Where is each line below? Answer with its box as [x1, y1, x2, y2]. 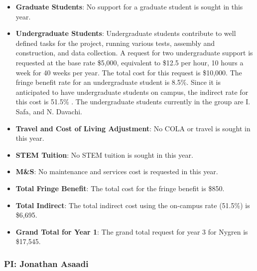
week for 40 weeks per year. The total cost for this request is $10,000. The [15, 67, 242, 77]
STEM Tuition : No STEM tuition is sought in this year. [15, 149, 193, 160]
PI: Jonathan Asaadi [4, 257, 89, 270]
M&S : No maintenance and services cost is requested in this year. [15, 166, 218, 177]
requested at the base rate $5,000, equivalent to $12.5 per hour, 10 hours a [15, 57, 244, 67]
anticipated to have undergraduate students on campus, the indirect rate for [15, 86, 249, 97]
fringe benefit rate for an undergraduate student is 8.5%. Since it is [15, 77, 221, 87]
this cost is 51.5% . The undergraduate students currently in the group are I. [15, 96, 251, 107]
